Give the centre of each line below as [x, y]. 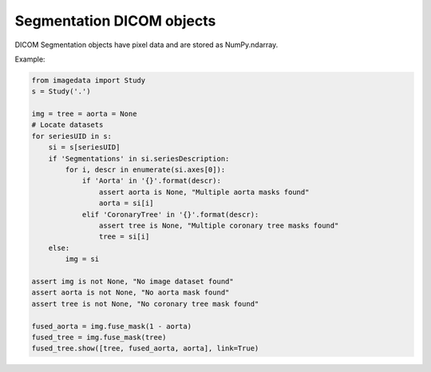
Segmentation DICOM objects [115, 21]
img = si [82, 259]
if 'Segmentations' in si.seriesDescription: [139, 158]
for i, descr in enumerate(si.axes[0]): [145, 170]
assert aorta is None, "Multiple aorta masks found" [204, 192]
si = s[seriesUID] [84, 147]
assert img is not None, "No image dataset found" [133, 281]
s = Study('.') [61, 91]
